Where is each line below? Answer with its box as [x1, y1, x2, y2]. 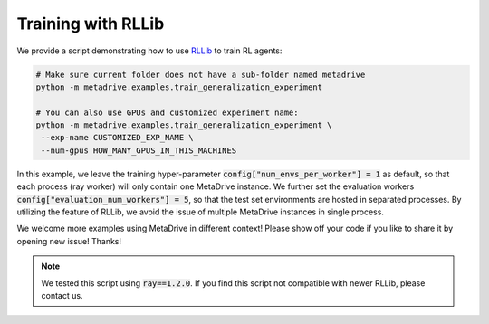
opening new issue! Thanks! [16, 235, 122, 246]
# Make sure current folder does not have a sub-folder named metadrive [35, 69, 366, 80]
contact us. [41, 290, 83, 300]
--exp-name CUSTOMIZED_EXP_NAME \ [41, 132, 194, 143]
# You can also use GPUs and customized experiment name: [35, 107, 299, 118]
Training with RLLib [16, 14, 165, 33]
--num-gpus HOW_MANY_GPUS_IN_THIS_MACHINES [41, 145, 237, 156]
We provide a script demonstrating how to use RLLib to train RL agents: [16, 45, 283, 56]
